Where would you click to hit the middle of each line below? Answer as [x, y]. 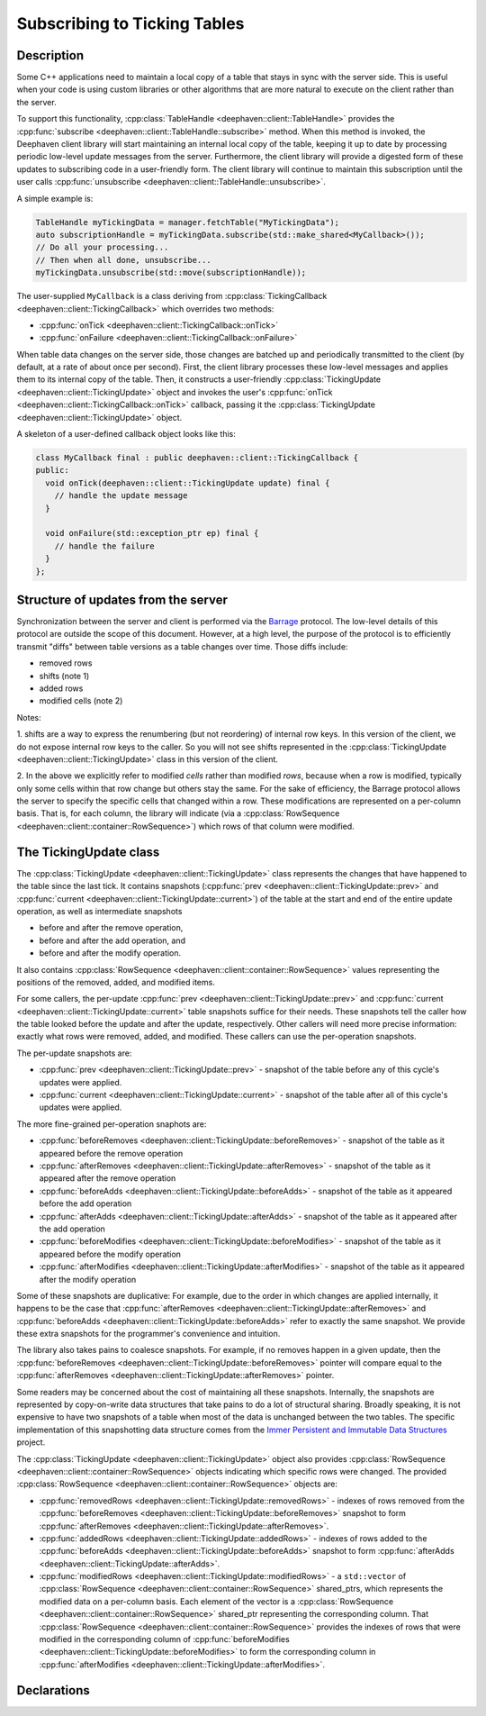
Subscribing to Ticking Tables [130, 23]
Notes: [29, 717]
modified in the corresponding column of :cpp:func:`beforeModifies [164, 1639]
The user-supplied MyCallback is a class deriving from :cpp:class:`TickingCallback [172, 296]
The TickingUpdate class [88, 852]
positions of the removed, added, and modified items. [116, 982]
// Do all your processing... [102, 247]
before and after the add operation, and [112, 940]
